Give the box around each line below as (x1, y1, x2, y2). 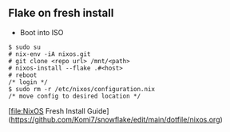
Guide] (86, 106, 109, 115)
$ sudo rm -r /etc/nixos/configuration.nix (8, 85, 156, 93)
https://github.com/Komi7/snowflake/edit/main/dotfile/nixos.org (10, 114, 220, 124)
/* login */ (8, 78, 48, 86)
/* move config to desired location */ (8, 92, 141, 100)
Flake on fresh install (8, 6, 114, 20)
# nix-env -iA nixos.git (8, 50, 91, 58)
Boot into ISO (19, 27, 64, 37)
